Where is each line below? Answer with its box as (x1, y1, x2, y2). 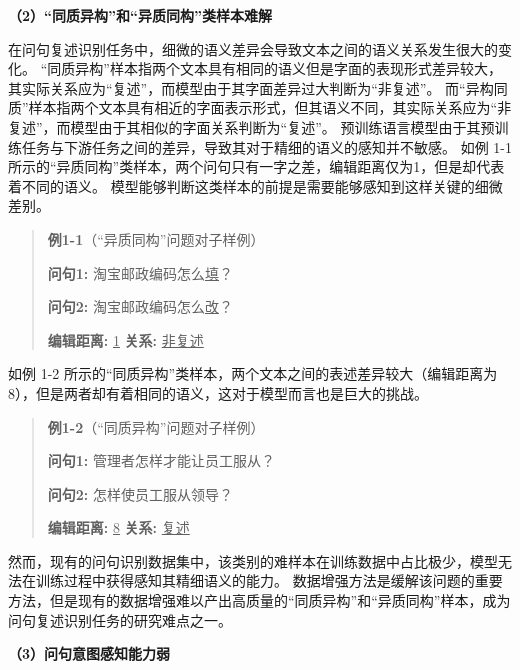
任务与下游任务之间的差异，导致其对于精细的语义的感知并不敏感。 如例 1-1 (21, 136, 512, 157)
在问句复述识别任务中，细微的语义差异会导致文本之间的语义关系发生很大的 (8, 38, 498, 59)
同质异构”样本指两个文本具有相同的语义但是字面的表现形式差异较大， (47, 58, 502, 79)
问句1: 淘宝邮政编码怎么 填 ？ (47, 262, 233, 283)
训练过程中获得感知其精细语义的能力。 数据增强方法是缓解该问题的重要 (35, 570, 503, 591)
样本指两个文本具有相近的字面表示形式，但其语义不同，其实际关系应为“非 (28, 97, 512, 118)
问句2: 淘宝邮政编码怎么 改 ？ (47, 296, 233, 317)
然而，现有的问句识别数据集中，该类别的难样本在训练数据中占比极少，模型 (8, 550, 498, 571)
